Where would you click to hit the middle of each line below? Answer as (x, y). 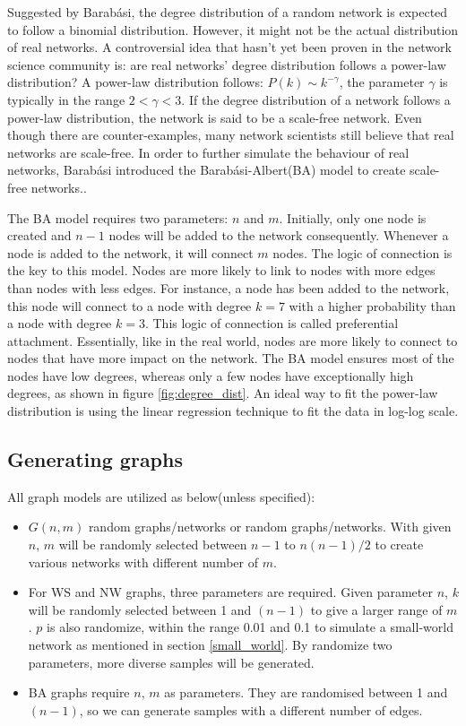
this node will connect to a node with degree (129, 305)
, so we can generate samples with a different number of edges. (251, 709)
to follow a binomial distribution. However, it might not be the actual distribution (233, 29)
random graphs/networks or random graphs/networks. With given (270, 527)
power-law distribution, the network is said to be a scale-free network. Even (215, 117)
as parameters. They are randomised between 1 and (306, 692)
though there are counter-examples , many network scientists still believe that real (231, 135)
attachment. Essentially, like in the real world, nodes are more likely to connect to (233, 340)
